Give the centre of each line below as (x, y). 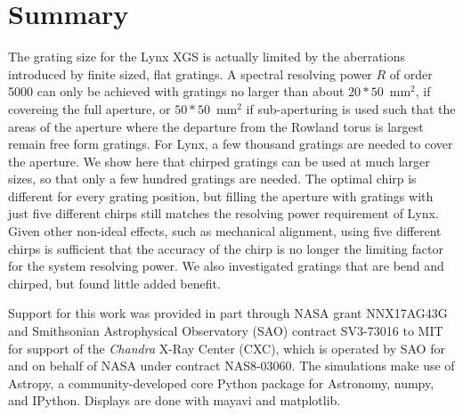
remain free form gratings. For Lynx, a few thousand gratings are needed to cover (231, 144)
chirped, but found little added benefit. (114, 283)
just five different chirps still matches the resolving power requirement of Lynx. (223, 213)
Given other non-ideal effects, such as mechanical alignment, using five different (225, 231)
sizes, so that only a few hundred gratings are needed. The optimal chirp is (212, 179)
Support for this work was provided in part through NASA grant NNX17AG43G (228, 313)
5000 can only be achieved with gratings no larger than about (176, 91)
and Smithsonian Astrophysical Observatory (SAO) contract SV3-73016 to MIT (226, 331)
